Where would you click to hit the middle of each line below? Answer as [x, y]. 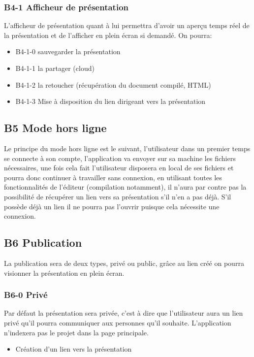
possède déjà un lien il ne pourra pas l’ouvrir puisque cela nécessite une [112, 206]
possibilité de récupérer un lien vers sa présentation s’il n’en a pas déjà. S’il [118, 196]
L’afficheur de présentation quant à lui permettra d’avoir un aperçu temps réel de [127, 25]
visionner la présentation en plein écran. [64, 273]
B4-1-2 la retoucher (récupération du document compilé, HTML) [113, 84]
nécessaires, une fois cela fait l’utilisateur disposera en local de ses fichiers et [119, 168]
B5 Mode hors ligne [55, 128]
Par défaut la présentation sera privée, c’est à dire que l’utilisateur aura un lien [124, 313]
